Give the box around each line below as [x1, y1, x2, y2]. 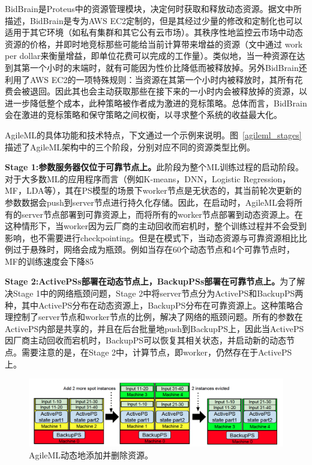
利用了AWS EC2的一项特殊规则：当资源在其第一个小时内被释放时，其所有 [5, 73, 295, 85]
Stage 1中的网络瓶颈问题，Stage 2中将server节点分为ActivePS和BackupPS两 [13, 287, 304, 300]
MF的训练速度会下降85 [5, 254, 94, 267]
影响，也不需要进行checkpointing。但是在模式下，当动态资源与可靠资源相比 [5, 231, 299, 244]
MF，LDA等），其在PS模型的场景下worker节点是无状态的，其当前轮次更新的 [5, 184, 302, 197]
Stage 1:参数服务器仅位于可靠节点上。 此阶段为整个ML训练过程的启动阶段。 [5, 161, 304, 173]
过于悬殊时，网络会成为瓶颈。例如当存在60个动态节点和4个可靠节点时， [13, 243, 295, 256]
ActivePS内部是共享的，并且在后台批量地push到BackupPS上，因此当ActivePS [5, 322, 304, 334]
